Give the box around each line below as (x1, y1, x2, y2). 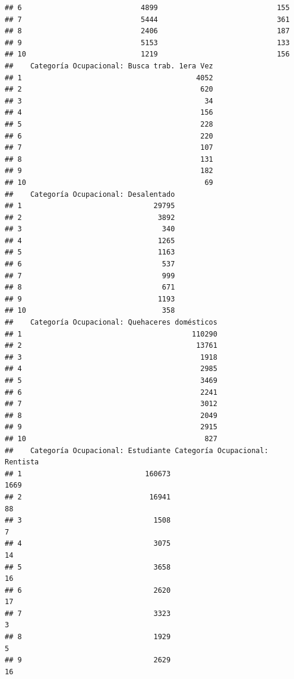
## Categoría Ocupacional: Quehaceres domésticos (5, 318, 217, 327)
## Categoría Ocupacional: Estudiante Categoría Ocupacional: (5, 446, 268, 455)
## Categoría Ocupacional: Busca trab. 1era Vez (5, 61, 213, 70)
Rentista (5, 458, 39, 467)
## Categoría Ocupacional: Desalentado (5, 190, 175, 199)
